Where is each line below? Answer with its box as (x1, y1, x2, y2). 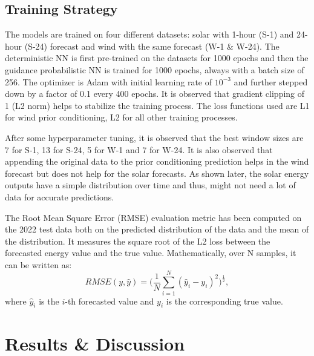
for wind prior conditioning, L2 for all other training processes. (5, 111, 238, 124)
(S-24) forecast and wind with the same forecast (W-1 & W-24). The (24, 39, 280, 52)
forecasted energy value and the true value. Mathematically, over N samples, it (5, 246, 296, 259)
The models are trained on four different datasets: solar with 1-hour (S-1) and (5, 28, 294, 41)
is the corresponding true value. (166, 294, 283, 307)
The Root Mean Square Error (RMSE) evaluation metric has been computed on (5, 211, 302, 223)
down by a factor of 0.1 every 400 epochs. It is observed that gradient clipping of (5, 87, 305, 100)
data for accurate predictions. (5, 190, 114, 203)
